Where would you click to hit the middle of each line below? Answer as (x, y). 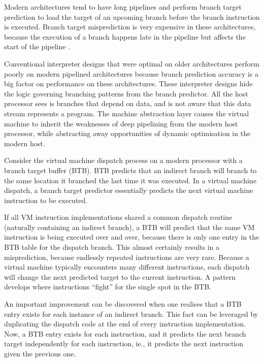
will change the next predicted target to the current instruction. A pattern (120, 276)
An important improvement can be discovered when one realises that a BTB (123, 304)
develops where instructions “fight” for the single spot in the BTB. (108, 287)
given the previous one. (40, 353)
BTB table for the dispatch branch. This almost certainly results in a (112, 247)
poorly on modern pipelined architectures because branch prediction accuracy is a (131, 73)
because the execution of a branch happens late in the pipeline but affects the (125, 36)
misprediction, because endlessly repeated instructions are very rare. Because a (127, 257)
